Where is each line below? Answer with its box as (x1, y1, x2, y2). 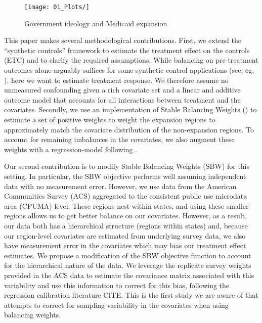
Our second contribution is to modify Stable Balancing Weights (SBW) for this (4, 161, 250, 171)
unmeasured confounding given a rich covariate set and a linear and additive (4, 84, 241, 95)
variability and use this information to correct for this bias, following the (4, 280, 230, 290)
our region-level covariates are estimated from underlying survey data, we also (4, 230, 246, 241)
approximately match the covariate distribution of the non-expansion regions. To (4, 124, 254, 134)
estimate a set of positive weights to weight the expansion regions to (4, 114, 215, 124)
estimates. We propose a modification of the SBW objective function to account (4, 250, 251, 260)
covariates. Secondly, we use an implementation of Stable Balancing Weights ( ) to (4, 104, 257, 115)
